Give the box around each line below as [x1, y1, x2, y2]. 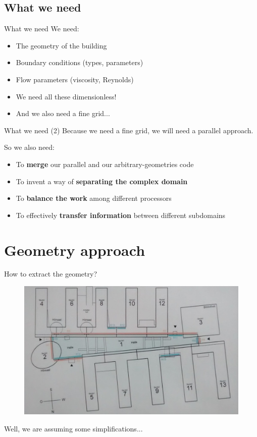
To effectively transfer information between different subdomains [16, 209, 226, 220]
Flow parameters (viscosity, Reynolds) [16, 74, 134, 84]
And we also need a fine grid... [16, 108, 110, 119]
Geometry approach [4, 239, 145, 260]
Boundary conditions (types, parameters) [16, 57, 143, 68]
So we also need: [4, 142, 55, 152]
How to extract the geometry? [4, 268, 97, 279]
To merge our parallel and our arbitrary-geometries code [16, 158, 194, 169]
